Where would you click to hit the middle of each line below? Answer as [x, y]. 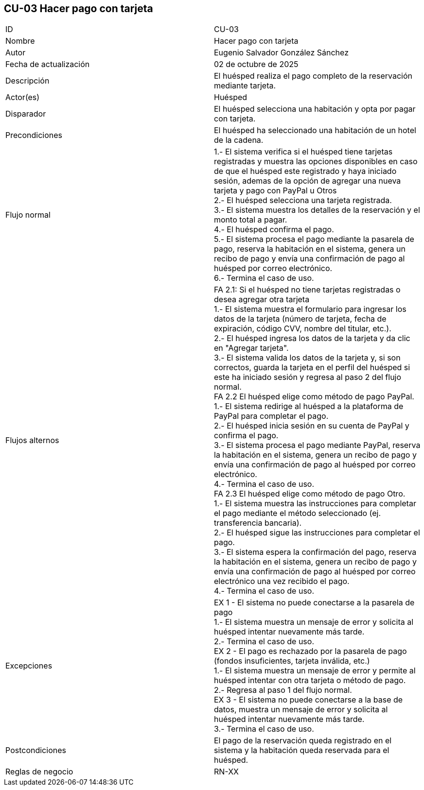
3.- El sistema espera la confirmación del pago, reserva [315, 552]
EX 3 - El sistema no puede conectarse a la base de [309, 700]
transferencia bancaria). [258, 523]
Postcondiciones [36, 750]
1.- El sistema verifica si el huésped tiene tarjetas [303, 152]
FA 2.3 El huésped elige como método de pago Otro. [310, 494]
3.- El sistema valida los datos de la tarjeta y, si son [307, 358]
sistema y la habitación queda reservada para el [302, 750]
